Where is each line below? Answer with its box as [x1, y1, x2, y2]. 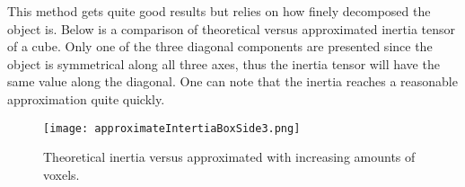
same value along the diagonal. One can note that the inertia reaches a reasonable [7, 72, 458, 91]
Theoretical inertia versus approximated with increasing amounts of [43, 147, 416, 166]
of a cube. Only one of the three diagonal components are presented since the [7, 37, 433, 56]
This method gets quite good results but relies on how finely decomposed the [7, 2, 431, 20]
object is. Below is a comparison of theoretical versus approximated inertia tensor [7, 19, 456, 38]
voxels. [43, 165, 80, 183]
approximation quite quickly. [7, 89, 165, 108]
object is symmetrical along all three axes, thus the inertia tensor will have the [7, 54, 440, 73]
